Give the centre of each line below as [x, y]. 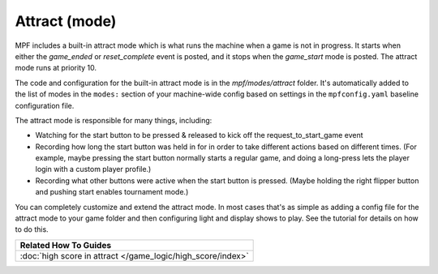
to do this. [32, 229]
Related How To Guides [66, 245]
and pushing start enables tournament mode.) [112, 192]
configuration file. [45, 105]
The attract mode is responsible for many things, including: [114, 120]
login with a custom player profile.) [93, 169]
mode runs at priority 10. [56, 68]
